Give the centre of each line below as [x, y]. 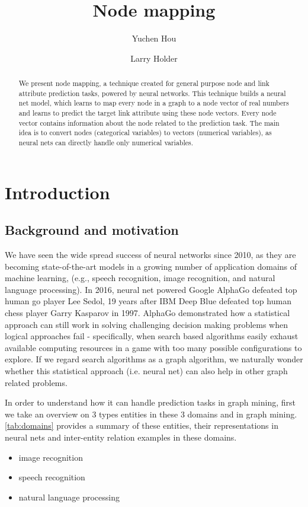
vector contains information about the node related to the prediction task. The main [149, 122]
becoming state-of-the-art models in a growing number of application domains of [151, 266]
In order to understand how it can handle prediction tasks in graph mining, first [150, 402]
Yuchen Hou [154, 38]
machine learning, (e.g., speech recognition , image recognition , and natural [140, 278]
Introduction [57, 192]
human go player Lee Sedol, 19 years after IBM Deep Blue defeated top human [148, 301]
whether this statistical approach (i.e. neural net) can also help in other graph [146, 371]
